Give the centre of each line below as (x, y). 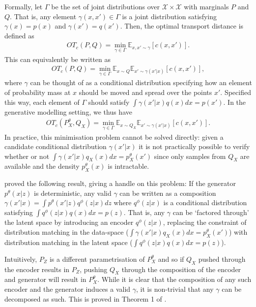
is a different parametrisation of (97, 259)
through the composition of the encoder (181, 269)
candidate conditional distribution (56, 146)
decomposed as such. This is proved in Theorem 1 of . (85, 298)
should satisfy (109, 102)
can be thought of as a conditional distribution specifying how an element (141, 82)
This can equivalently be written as (58, 59)
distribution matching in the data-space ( (67, 232)
